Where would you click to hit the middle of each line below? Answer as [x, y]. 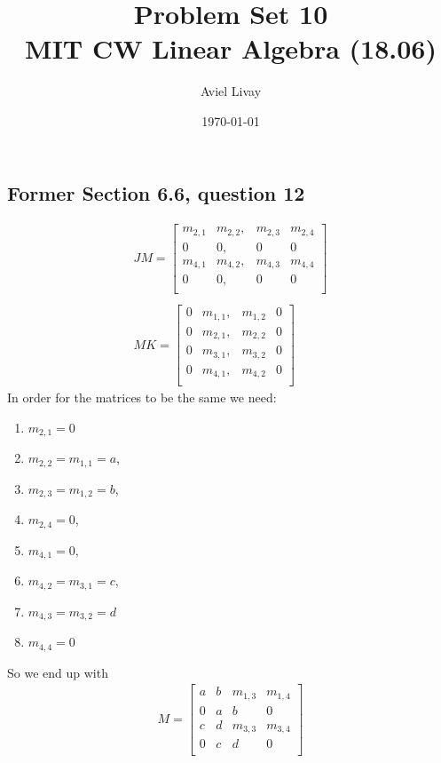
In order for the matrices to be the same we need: [142, 397]
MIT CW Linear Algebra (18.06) [231, 48]
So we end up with [58, 672]
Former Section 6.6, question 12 [156, 192]
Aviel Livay [231, 91]
